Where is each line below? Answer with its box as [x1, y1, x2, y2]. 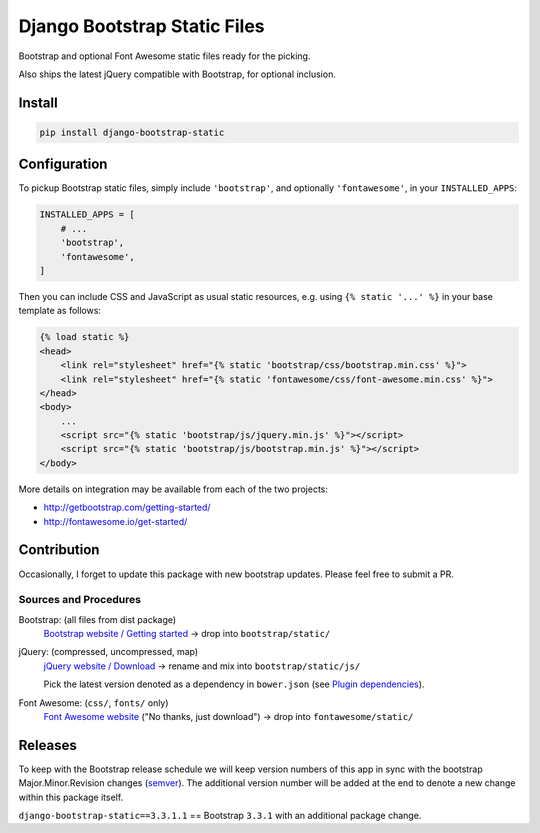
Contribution [18, 541, 100, 559]
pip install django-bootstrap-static [39, 126, 225, 138]
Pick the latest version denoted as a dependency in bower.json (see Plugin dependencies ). [43, 678, 425, 690]
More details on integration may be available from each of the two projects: [18, 483, 329, 495]
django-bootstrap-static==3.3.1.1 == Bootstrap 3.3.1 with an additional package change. [18, 810, 422, 822]
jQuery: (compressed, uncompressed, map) [18, 646, 199, 658]
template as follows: [18, 305, 102, 317]
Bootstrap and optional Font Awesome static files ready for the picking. [18, 50, 311, 62]
